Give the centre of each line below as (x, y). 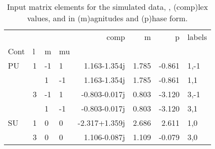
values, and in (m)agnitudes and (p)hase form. (107, 18)
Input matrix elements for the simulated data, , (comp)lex (107, 7)
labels (197, 37)
